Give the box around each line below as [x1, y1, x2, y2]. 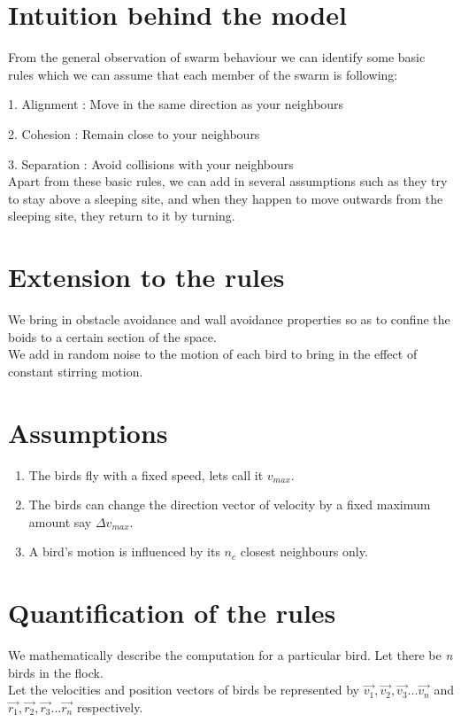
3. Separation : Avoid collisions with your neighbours [8, 154, 294, 173]
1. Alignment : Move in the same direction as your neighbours [8, 95, 344, 113]
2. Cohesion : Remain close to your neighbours [8, 124, 260, 143]
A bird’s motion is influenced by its [28, 542, 220, 561]
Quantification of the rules [8, 594, 336, 631]
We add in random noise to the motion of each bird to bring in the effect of [8, 345, 418, 363]
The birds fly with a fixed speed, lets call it [28, 465, 264, 484]
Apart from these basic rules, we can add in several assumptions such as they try [8, 172, 448, 190]
